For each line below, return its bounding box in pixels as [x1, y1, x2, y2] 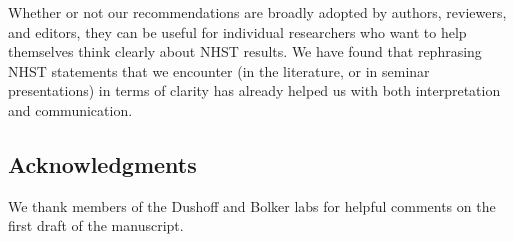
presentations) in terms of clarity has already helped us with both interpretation [8, 80, 501, 101]
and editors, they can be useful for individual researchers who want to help [8, 21, 467, 42]
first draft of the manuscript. [8, 215, 184, 236]
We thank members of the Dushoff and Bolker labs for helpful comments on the [8, 195, 496, 216]
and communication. [8, 99, 133, 120]
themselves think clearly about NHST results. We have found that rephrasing [8, 41, 482, 62]
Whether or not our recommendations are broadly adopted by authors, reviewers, [8, 2, 507, 22]
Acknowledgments [8, 148, 197, 179]
